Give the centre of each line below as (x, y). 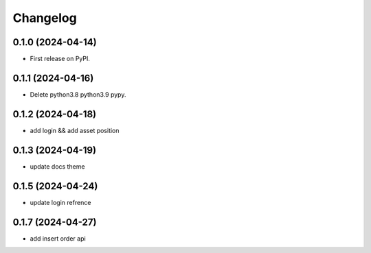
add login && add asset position (75, 130)
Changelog (45, 18)
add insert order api (58, 238)
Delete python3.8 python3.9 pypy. (78, 94)
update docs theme (57, 166)
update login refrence (60, 202)
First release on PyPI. (60, 59)
